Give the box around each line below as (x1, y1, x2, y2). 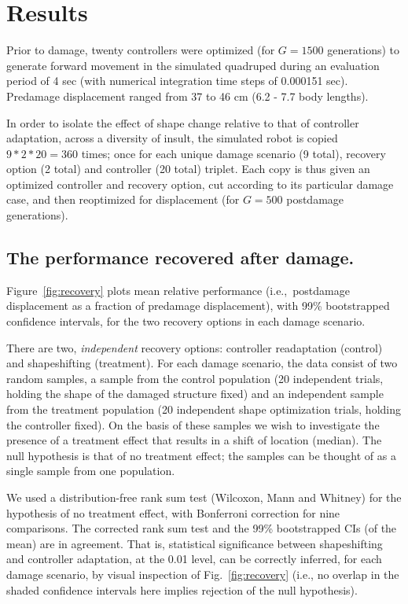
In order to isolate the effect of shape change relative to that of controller (6, 114, 359, 131)
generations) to (327, 42, 400, 58)
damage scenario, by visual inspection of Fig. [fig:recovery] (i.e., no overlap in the (6, 565, 399, 582)
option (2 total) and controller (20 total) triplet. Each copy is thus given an (6, 160, 370, 177)
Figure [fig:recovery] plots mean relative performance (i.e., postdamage (6, 282, 350, 298)
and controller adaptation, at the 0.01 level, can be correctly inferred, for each (6, 551, 382, 567)
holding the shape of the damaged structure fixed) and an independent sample (6, 385, 384, 402)
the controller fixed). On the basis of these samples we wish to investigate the (6, 416, 380, 433)
